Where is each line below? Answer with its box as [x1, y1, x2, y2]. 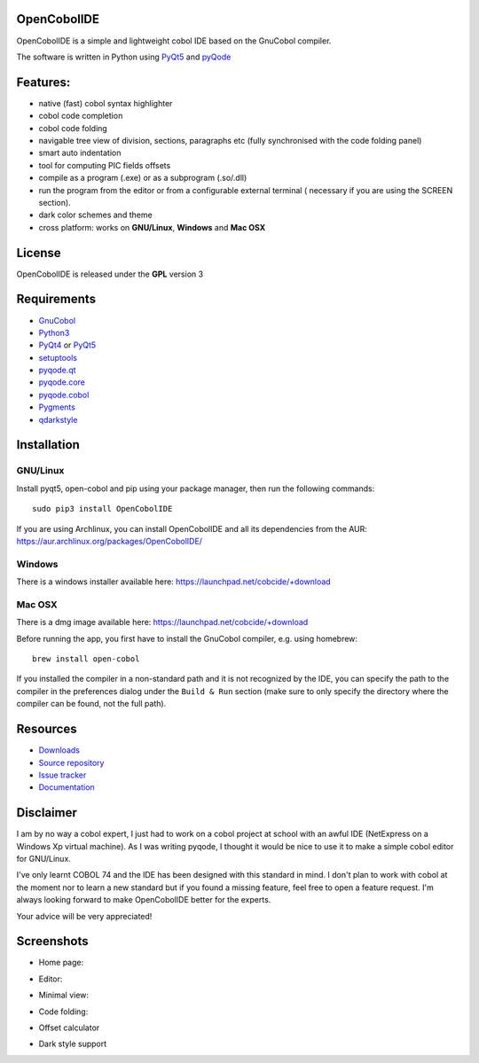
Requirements [16, 292, 97, 307]
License [16, 245, 61, 261]
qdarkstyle [38, 414, 78, 425]
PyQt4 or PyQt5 [38, 340, 97, 350]
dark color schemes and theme [38, 209, 153, 221]
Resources [16, 722, 77, 737]
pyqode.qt [38, 364, 76, 376]
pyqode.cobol [38, 389, 90, 400]
